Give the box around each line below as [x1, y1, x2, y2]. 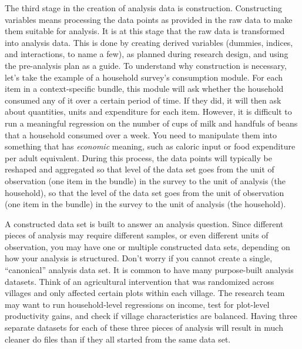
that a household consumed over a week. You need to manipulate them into [5, 128, 277, 141]
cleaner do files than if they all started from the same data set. [5, 333, 231, 345]
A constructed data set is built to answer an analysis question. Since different [5, 217, 284, 230]
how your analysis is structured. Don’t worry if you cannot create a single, [5, 252, 273, 264]
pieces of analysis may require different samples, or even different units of [5, 229, 269, 241]
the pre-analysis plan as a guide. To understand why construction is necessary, [5, 59, 287, 71]
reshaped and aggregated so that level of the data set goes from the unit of [5, 163, 274, 175]
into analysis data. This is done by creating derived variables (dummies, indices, [5, 36, 293, 48]
